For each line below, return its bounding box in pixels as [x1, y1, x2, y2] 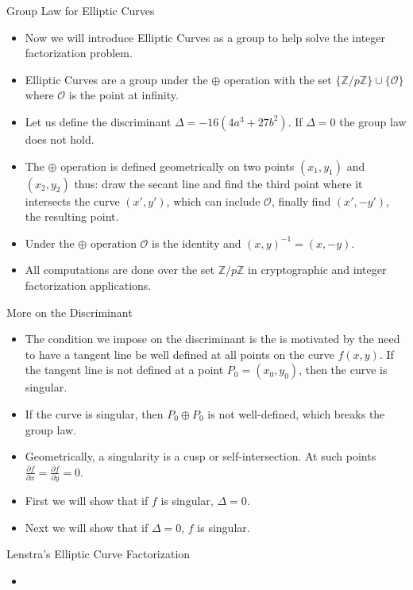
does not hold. [25, 130, 95, 147]
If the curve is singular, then [25, 405, 164, 422]
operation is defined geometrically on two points [60, 157, 295, 174]
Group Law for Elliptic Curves [6, 2, 155, 18]
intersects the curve [25, 192, 120, 209]
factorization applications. [25, 276, 152, 293]
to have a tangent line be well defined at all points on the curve [25, 345, 334, 362]
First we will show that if [25, 492, 149, 508]
